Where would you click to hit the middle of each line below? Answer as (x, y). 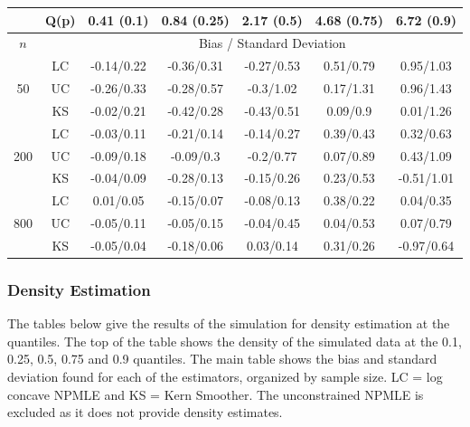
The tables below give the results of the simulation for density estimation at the (229, 323)
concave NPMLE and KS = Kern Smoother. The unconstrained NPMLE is (216, 394)
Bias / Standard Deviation (272, 43)
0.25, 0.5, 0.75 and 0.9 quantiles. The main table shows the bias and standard (222, 359)
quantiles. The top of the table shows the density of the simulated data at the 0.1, (235, 341)
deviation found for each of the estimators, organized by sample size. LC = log (225, 377)
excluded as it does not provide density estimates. (145, 412)
